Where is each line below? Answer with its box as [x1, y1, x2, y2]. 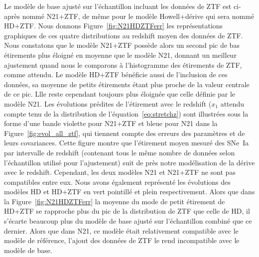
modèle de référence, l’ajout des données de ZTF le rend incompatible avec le [4, 235, 240, 246]
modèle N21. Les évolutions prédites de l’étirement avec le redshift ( [4, 98, 212, 109]
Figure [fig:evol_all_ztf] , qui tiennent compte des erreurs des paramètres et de [4, 128, 245, 138]
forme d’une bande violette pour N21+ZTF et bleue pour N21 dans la [4, 118, 218, 128]
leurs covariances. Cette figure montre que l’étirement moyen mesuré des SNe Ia [4, 137, 249, 148]
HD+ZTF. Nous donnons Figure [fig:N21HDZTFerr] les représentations [4, 20, 223, 31]
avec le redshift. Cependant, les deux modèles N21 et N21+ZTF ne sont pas [4, 167, 236, 177]
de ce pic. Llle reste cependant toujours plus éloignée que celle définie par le [4, 89, 236, 99]
